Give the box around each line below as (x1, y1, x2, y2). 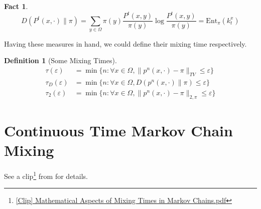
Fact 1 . (4, 1, 28, 11)
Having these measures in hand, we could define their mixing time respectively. (4, 38, 247, 49)
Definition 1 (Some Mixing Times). (4, 55, 117, 66)
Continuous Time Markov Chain (4, 120, 233, 140)
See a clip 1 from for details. (4, 169, 88, 181)
